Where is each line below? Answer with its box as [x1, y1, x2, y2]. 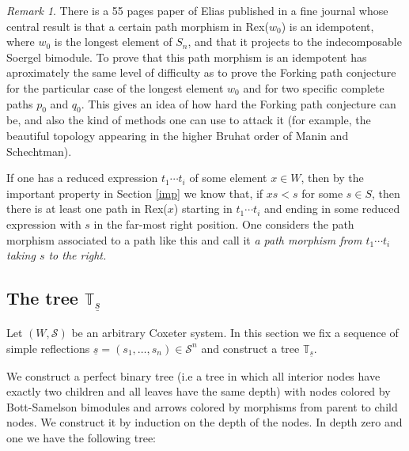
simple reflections [6, 339, 90, 356]
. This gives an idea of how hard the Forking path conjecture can [81, 95, 396, 112]
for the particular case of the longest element [6, 79, 224, 96]
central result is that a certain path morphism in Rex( [6, 17, 269, 34]
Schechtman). [6, 142, 72, 159]
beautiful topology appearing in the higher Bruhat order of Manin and [6, 127, 349, 143]
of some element [189, 169, 267, 186]
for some [301, 184, 343, 201]
